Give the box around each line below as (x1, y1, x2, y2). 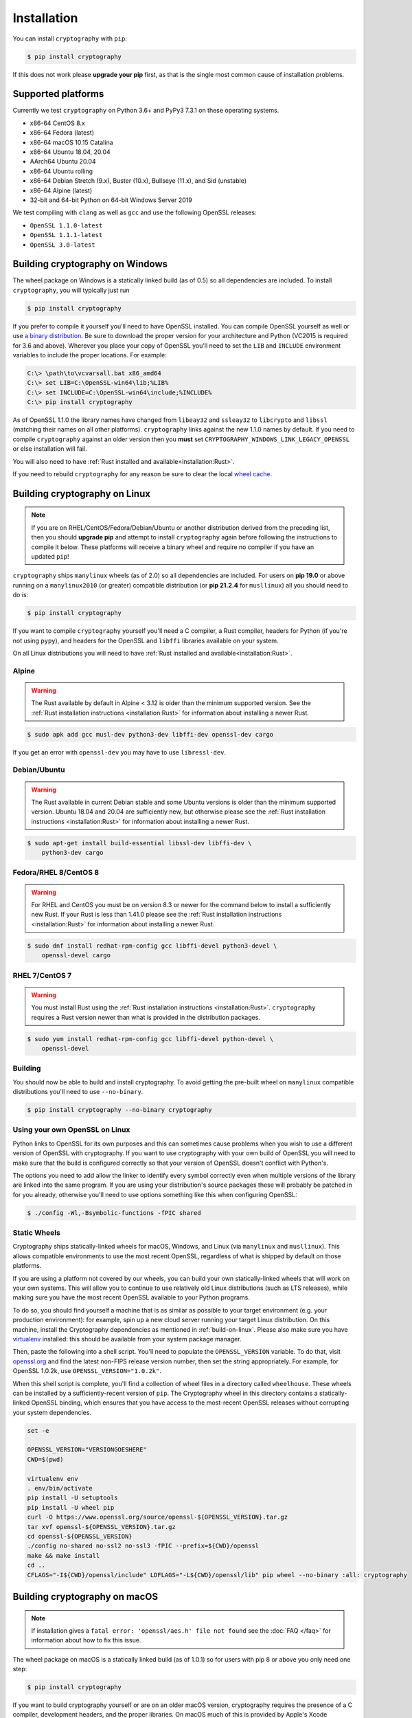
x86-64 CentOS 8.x (30, 119, 85, 127)
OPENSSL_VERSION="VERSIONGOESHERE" (27, 1446, 147, 1453)
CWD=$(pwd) (27, 1455, 64, 1463)
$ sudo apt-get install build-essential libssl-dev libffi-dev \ (27, 839, 252, 847)
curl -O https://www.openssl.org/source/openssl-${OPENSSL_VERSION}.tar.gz (27, 1513, 288, 1521)
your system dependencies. (12, 1408, 92, 1416)
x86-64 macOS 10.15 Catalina (30, 138, 113, 146)
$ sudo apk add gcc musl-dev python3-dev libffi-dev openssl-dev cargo (27, 730, 274, 738)
